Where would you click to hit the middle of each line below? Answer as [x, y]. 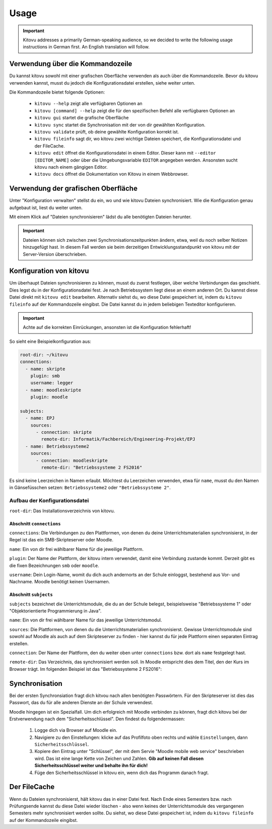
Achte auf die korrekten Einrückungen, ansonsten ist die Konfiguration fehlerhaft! [107, 327]
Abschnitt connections [35, 523]
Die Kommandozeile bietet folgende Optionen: [57, 92]
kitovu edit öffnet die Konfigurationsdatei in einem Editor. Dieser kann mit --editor [125, 153]
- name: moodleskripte [53, 390]
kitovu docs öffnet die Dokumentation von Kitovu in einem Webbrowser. [112, 174]
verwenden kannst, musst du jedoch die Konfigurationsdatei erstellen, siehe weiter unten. [102, 83]
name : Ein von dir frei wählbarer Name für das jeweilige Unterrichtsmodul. [86, 620]
